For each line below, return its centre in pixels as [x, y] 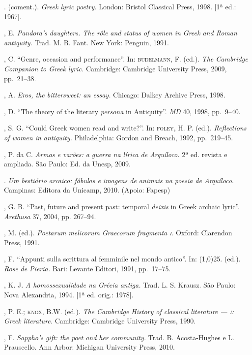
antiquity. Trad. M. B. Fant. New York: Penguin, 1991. [86, 42]
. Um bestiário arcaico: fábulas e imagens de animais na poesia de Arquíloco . [119, 180]
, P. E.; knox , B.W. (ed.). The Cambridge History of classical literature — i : [119, 311]
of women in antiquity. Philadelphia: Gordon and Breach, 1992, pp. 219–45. [119, 137]
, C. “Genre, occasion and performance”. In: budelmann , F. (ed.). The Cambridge [126, 59]
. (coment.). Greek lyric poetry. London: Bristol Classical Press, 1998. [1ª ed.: [120, 6]
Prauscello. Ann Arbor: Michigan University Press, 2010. [89, 347]
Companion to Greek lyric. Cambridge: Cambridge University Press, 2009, [115, 68]
